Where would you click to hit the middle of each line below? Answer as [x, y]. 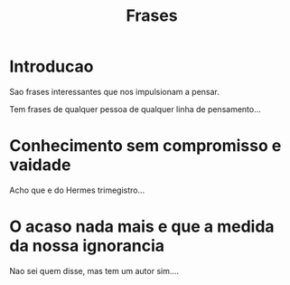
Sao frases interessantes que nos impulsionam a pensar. [114, 91]
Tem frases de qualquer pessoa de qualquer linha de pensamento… [136, 109]
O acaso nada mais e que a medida [142, 227]
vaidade [40, 165]
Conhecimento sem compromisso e [145, 146]
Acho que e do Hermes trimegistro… [77, 190]
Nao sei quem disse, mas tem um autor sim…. [94, 271]
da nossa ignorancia [87, 246]
